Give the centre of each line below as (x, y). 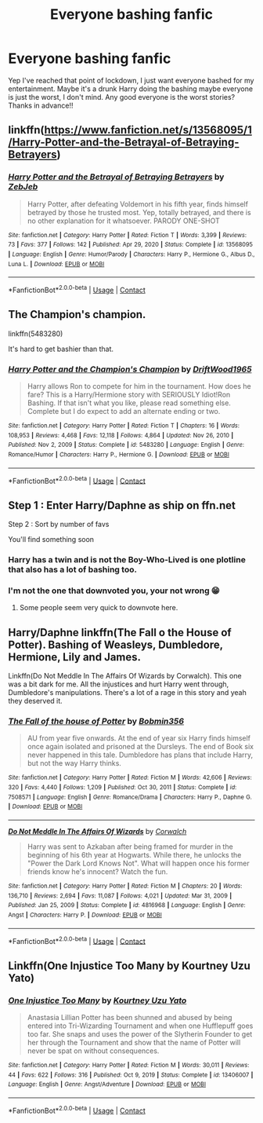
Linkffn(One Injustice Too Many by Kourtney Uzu (129, 966)
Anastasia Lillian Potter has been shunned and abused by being (130, 1018)
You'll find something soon (51, 540)
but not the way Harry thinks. (74, 763)
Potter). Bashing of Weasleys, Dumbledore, (115, 644)
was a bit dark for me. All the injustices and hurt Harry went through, (119, 684)
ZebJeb (23, 187)
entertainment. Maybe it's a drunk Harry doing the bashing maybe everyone (130, 89)
